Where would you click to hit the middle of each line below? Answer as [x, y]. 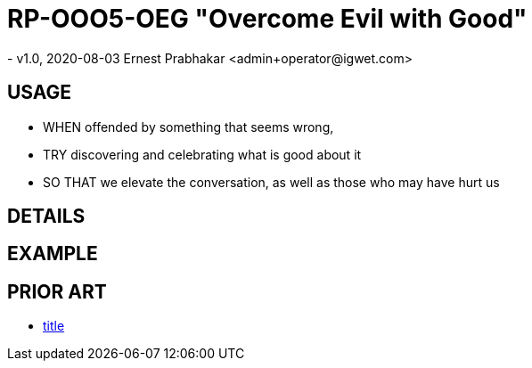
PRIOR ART [57, 291]
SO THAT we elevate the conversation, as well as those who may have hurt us [271, 182]
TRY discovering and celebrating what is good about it [202, 154]
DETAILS [46, 217]
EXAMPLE [53, 254]
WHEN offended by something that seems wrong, [188, 127]
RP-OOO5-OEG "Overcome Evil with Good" [267, 19]
